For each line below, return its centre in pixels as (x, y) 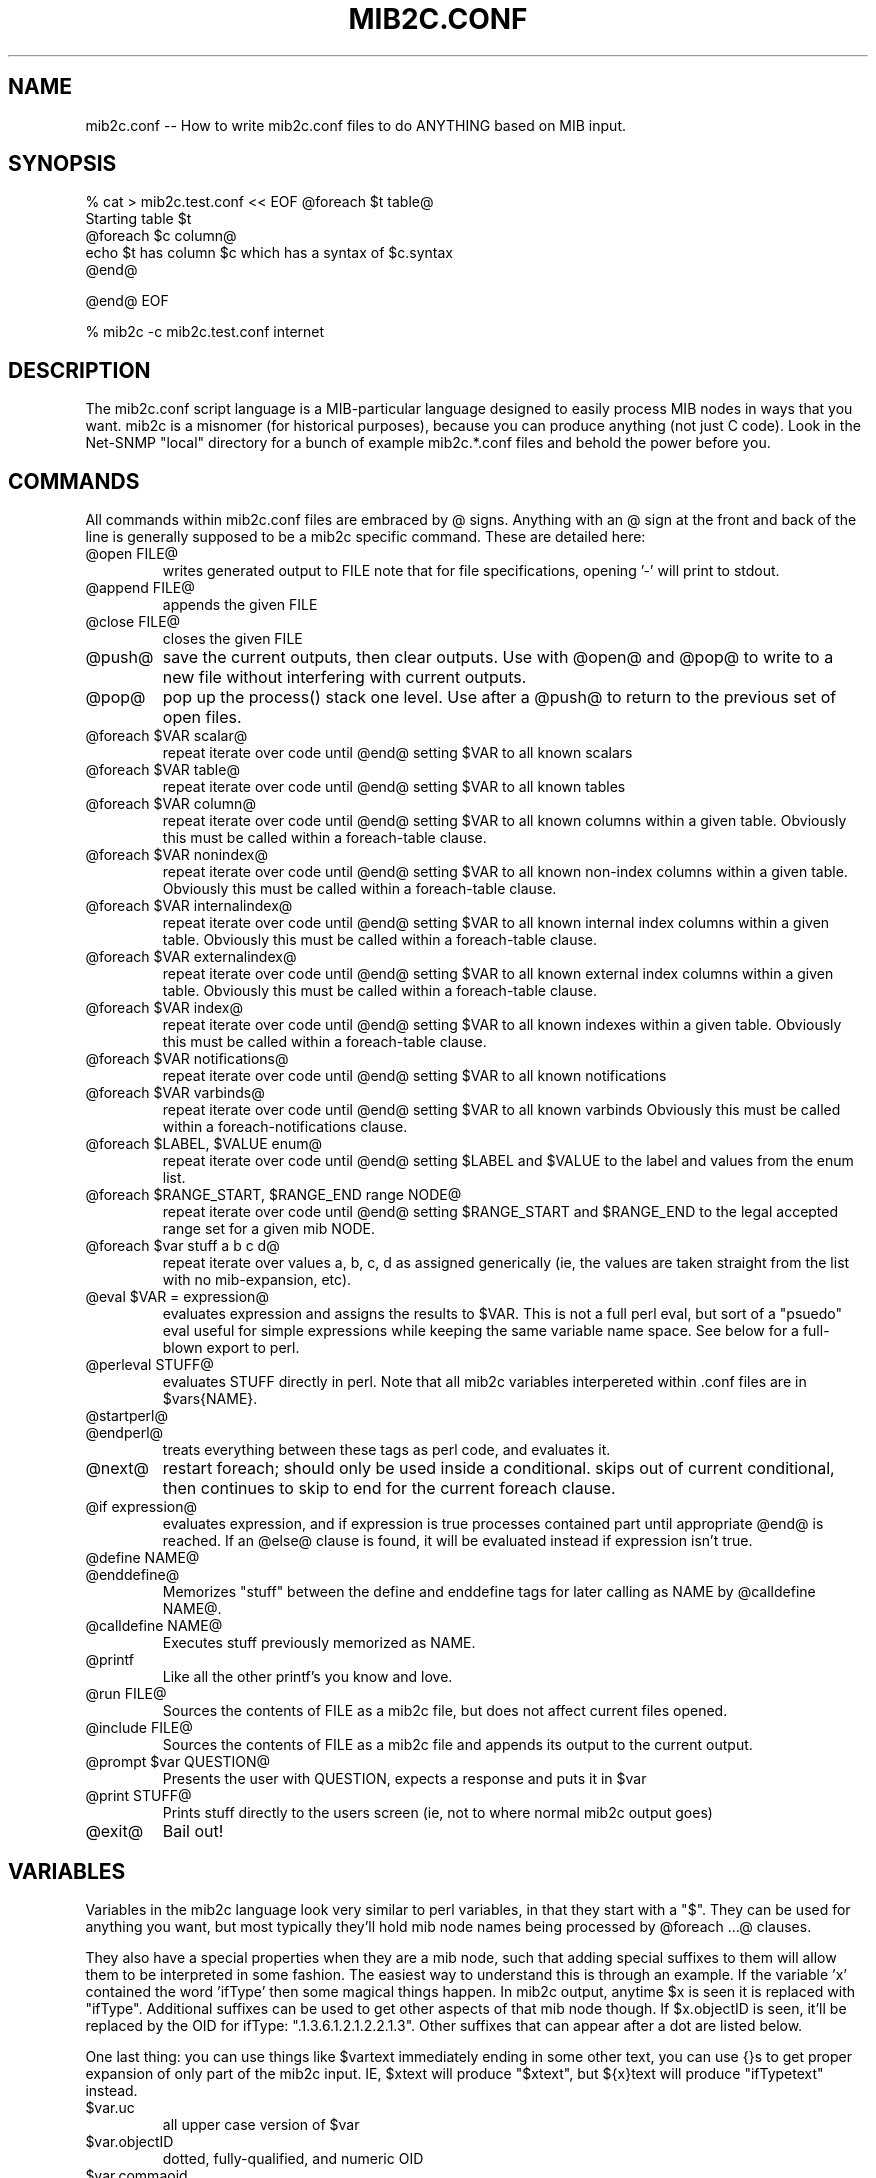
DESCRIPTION (79, 370)
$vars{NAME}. (210, 1399)
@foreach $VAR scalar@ (166, 736)
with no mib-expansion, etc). (257, 1280)
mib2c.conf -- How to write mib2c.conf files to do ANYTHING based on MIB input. (355, 125)
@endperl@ (124, 1433)
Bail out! (193, 1831)
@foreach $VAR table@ (162, 770)
